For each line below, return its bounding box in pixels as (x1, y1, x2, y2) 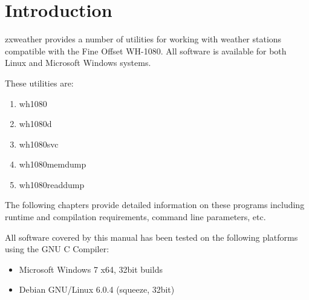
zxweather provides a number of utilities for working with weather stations (5, 33, 282, 45)
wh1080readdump (19, 178, 85, 191)
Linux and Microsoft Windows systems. (5, 56, 151, 69)
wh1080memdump (19, 158, 86, 171)
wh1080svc (19, 137, 59, 150)
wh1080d (19, 117, 52, 130)
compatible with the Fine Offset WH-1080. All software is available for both (5, 44, 287, 57)
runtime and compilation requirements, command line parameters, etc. (5, 210, 266, 223)
